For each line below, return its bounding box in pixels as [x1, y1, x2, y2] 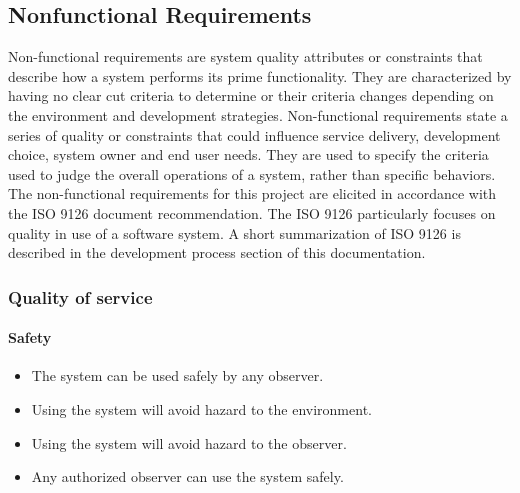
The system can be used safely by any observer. [31, 365, 324, 386]
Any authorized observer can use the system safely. [31, 466, 344, 487]
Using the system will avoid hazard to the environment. [31, 398, 372, 419]
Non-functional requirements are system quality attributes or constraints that [8, 46, 483, 67]
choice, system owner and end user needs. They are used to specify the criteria [8, 144, 489, 165]
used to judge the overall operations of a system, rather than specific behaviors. [8, 163, 496, 184]
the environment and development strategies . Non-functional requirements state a [8, 104, 508, 125]
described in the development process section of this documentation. [8, 242, 426, 263]
